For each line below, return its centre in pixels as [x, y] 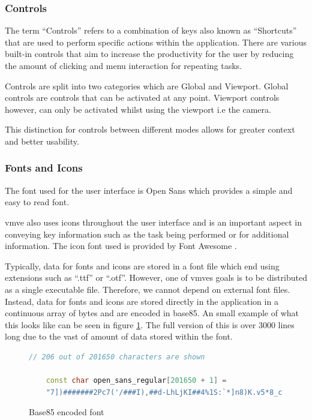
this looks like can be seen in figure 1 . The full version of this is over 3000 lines [150, 324]
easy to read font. [37, 202]
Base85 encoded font [67, 412]
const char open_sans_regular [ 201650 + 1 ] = [136, 381]
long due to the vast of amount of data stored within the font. [119, 336]
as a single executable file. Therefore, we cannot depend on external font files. [148, 289]
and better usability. [42, 141]
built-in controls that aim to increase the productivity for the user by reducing [149, 54]
